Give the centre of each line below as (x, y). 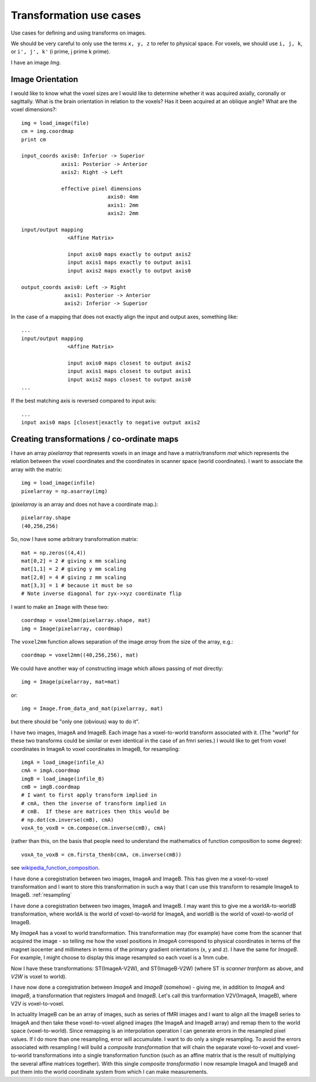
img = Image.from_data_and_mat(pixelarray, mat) (92, 708)
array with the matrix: (37, 469)
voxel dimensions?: (34, 110)
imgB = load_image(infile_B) (63, 779)
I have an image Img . (36, 62)
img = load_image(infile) (59, 483)
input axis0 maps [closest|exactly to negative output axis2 (111, 423)
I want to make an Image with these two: (60, 607)
